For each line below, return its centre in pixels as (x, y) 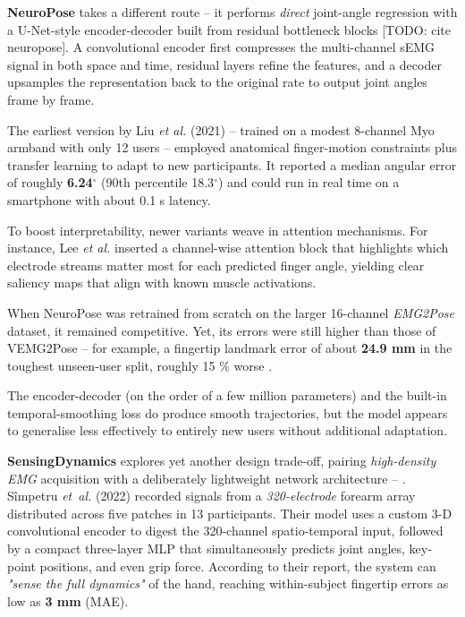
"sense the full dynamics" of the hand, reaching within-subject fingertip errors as (228, 583)
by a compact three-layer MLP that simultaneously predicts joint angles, (206, 548)
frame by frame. (51, 99)
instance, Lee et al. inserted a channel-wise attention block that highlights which (228, 248)
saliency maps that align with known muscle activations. (162, 283)
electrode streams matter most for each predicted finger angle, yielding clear (216, 265)
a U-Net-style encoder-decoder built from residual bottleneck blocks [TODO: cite (229, 29)
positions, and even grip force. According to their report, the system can (238, 566)
